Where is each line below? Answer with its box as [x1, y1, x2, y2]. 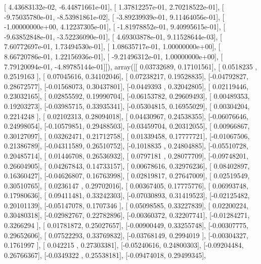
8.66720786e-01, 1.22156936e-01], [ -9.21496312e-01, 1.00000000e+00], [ [4, 51, 223, 61]
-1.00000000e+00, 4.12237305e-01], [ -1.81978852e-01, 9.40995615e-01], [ [4, 21, 226, 32]
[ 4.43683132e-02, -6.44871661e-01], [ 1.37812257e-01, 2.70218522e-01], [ [4, 2, 224, 12]
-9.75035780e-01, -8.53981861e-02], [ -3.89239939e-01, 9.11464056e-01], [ [4, 11, 225, 22]
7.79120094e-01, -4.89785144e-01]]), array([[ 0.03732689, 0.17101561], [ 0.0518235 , [4, 61, 257, 71]
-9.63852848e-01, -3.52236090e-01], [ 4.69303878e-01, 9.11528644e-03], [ [4, 31, 222, 42]
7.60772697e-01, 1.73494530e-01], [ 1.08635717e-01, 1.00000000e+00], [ [4, 41, 221, 52]
